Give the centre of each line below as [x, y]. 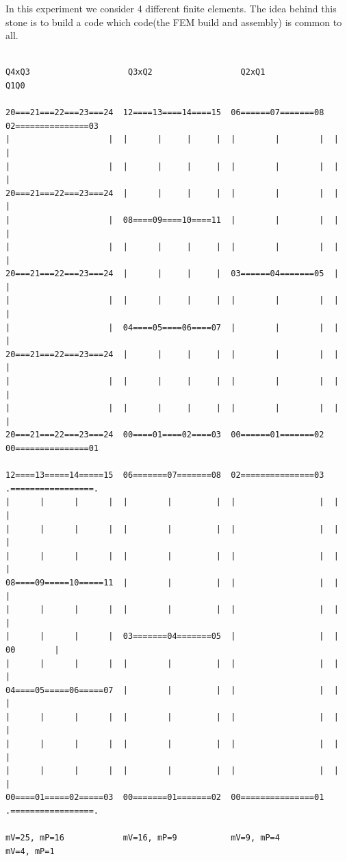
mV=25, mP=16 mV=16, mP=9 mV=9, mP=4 [143, 838]
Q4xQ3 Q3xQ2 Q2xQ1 [136, 72]
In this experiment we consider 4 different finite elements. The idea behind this [171, 8]
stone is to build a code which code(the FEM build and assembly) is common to [174, 22]
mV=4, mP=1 [30, 851]
